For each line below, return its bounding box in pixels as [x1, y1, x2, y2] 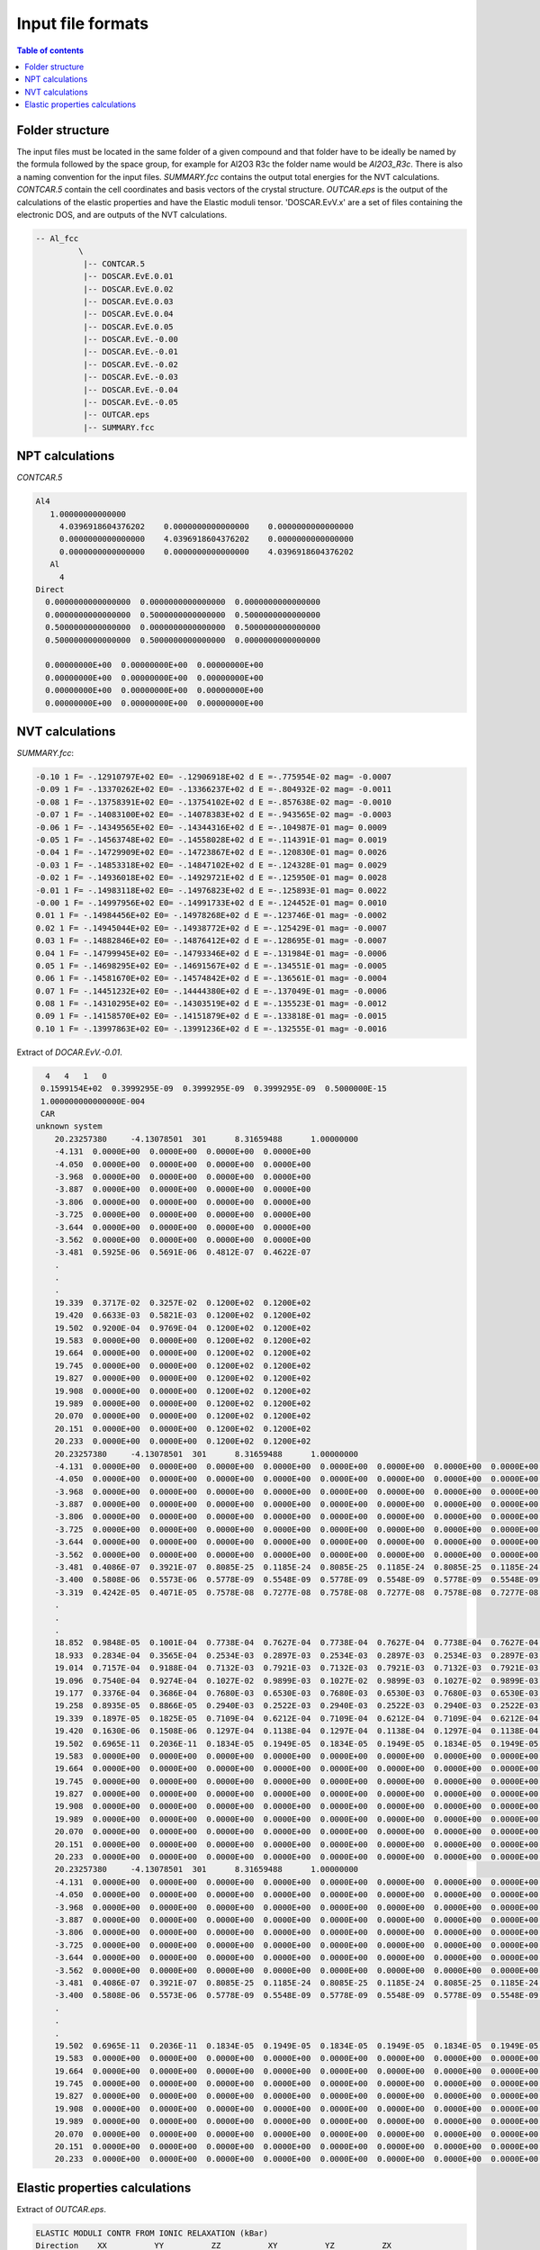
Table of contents [16, 45, 85, 56]
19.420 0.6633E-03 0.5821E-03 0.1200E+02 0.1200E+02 [54, 1310, 311, 1320]
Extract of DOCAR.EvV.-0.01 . [16, 1047, 123, 1057]
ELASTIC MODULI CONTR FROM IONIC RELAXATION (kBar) [35, 2227, 269, 2238]
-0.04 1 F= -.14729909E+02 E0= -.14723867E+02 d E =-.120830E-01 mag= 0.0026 [35, 847, 387, 858]
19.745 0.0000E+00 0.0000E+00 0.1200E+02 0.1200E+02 [54, 1360, 311, 1371]
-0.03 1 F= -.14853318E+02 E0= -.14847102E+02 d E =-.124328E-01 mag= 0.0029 [35, 859, 387, 870]
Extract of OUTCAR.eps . [16, 2203, 107, 2214]
